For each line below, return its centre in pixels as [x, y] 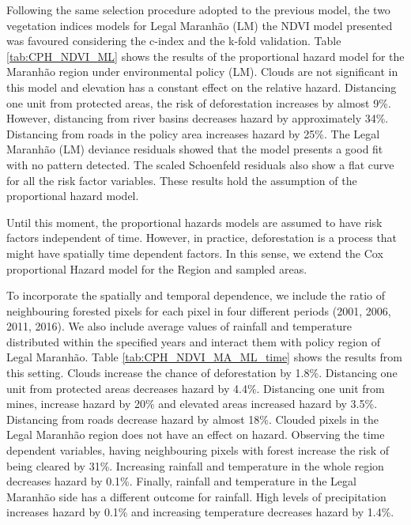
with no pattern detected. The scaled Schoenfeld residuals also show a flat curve [200, 164]
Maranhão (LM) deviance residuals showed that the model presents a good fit [195, 149]
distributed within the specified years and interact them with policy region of [193, 341]
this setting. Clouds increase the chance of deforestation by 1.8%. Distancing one [202, 373]
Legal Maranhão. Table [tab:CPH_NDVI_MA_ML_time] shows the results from [204, 357]
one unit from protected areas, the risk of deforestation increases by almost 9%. [199, 102]
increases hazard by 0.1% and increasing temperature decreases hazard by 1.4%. [200, 512]
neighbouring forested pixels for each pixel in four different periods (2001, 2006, [199, 310]
